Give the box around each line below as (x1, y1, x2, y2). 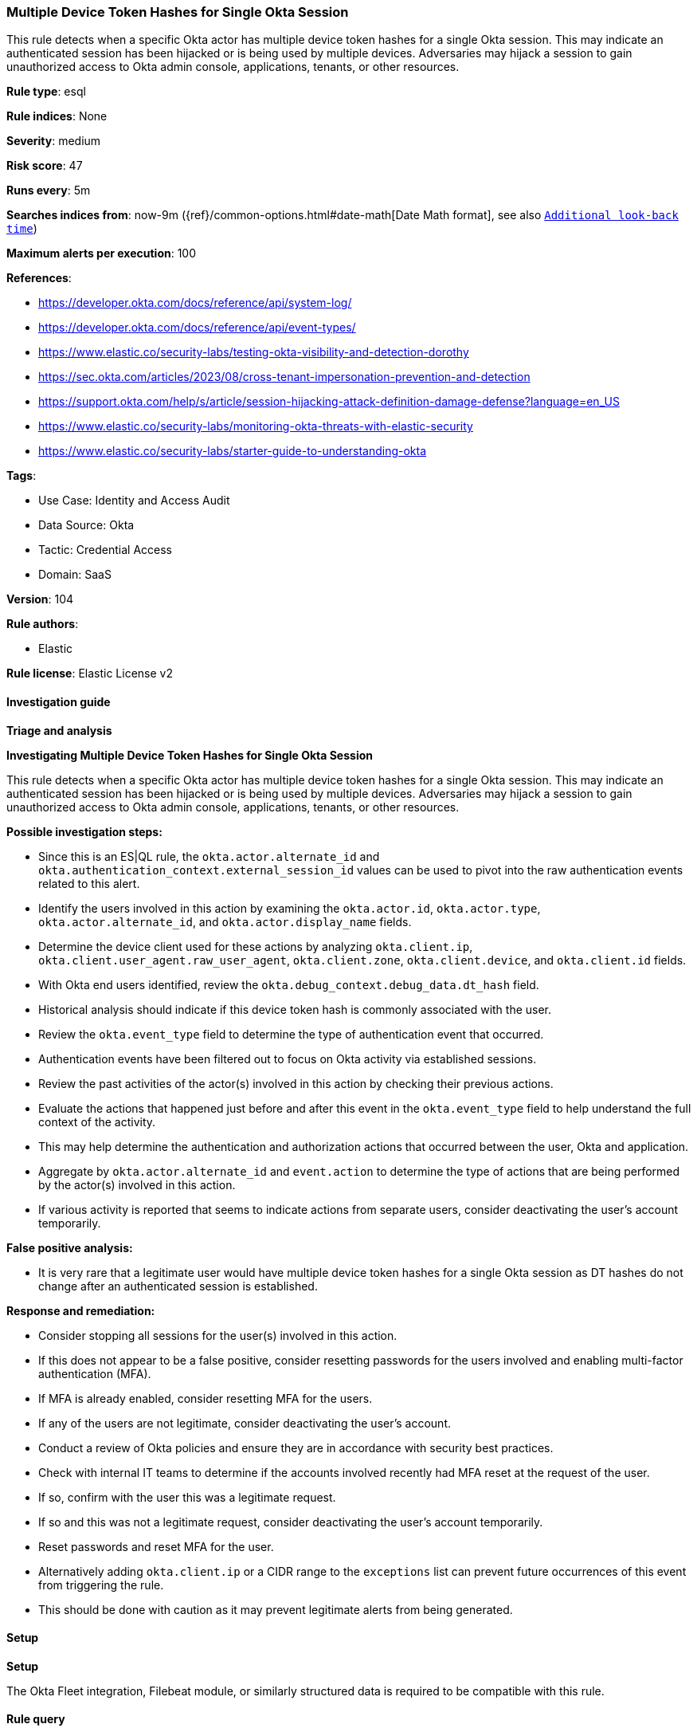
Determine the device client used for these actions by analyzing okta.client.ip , (38, 939, 473, 953)
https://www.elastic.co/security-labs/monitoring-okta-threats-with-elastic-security (38, 419, 473, 434)
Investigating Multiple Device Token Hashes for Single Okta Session (6, 748, 373, 762)
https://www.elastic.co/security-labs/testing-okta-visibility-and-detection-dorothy (38, 345, 469, 359)
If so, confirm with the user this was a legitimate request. (38, 1490, 336, 1504)
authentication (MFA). (38, 1366, 151, 1380)
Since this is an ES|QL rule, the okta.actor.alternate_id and (38, 849, 380, 863)
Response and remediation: (6, 1303, 155, 1318)
